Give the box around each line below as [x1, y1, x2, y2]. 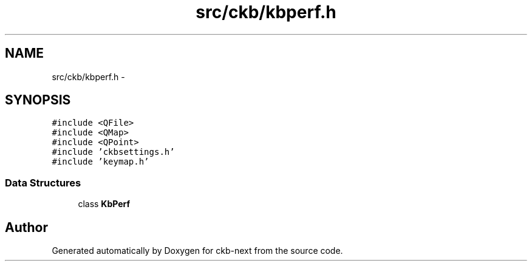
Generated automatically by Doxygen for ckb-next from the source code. [52, 245, 343, 256]
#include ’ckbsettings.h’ [52, 147, 175, 157]
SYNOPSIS [5, 92, 71, 108]
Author [5, 219, 48, 235]
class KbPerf [78, 199, 131, 210]
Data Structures [5, 176, 81, 189]
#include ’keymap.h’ [52, 157, 149, 167]
